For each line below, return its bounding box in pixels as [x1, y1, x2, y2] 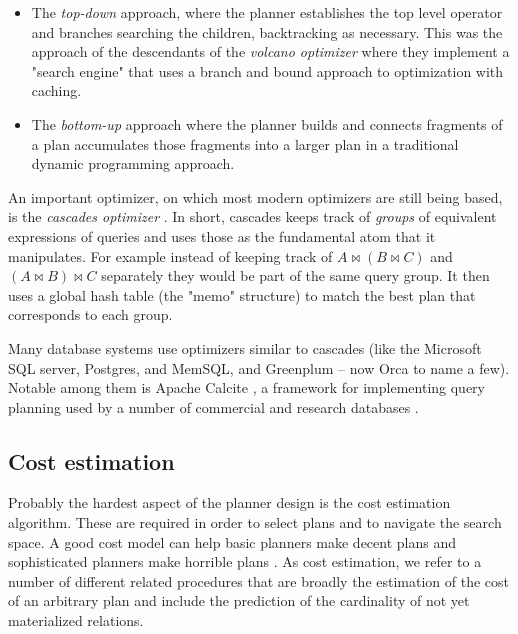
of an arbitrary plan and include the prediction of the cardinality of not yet [8, 590, 470, 611]
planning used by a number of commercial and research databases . [8, 396, 419, 417]
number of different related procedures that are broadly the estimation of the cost [8, 570, 510, 591]
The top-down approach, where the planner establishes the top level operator [31, 2, 503, 22]
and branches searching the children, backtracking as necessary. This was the [31, 21, 503, 42]
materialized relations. [8, 610, 144, 631]
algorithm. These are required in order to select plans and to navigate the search [8, 512, 502, 533]
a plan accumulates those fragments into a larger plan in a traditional [31, 133, 459, 154]
